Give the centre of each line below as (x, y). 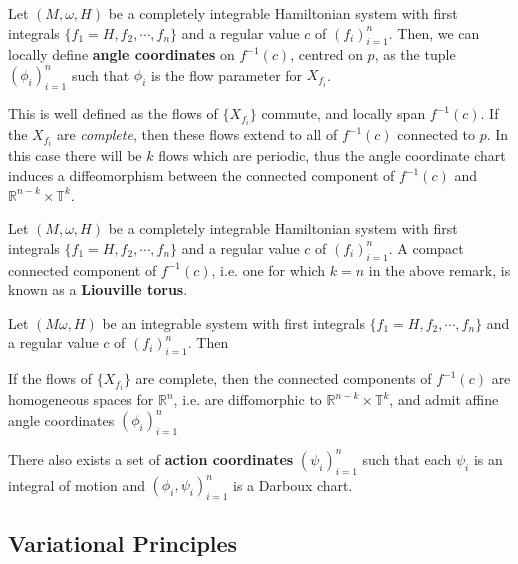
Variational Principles (123, 543)
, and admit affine (444, 399)
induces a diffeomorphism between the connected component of (201, 175)
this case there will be (75, 155)
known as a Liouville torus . (98, 289)
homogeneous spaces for (81, 399)
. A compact (426, 247)
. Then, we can (434, 32)
